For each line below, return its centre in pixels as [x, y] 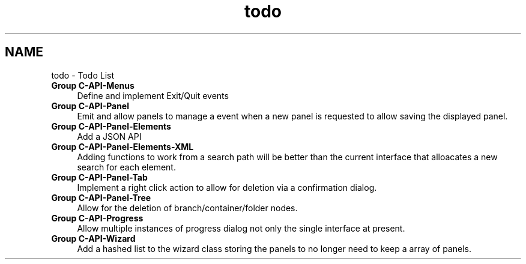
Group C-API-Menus [93, 85]
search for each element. [126, 167]
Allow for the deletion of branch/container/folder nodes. [187, 208]
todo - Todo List [83, 75]
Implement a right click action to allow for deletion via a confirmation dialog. [227, 187]
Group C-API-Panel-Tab [99, 177]
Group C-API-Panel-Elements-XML [122, 146]
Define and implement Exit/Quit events [153, 95]
